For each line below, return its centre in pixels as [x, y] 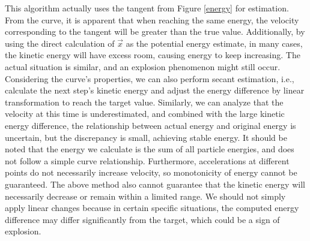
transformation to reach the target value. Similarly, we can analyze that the [144, 102]
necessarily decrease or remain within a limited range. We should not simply [145, 196]
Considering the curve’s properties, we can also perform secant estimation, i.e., [150, 78]
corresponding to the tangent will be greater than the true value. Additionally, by [155, 31]
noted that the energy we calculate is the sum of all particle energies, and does [150, 149]
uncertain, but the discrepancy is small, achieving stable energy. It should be [146, 137]
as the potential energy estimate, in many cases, [214, 43]
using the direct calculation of [60, 43]
